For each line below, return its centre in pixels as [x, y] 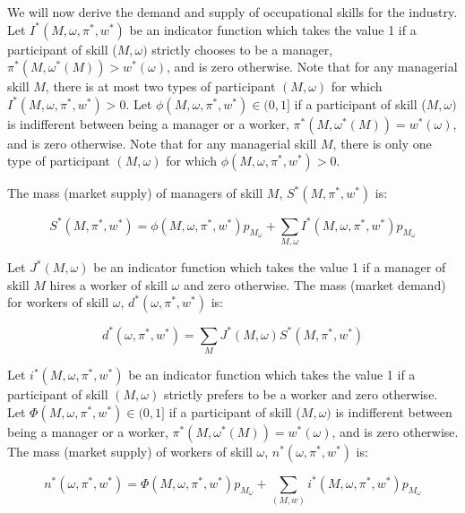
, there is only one [382, 143]
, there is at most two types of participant [160, 86]
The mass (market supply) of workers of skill [130, 451]
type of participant [59, 161]
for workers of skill [58, 302]
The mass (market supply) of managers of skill [135, 193]
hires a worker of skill [108, 284]
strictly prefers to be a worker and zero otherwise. [301, 394]
